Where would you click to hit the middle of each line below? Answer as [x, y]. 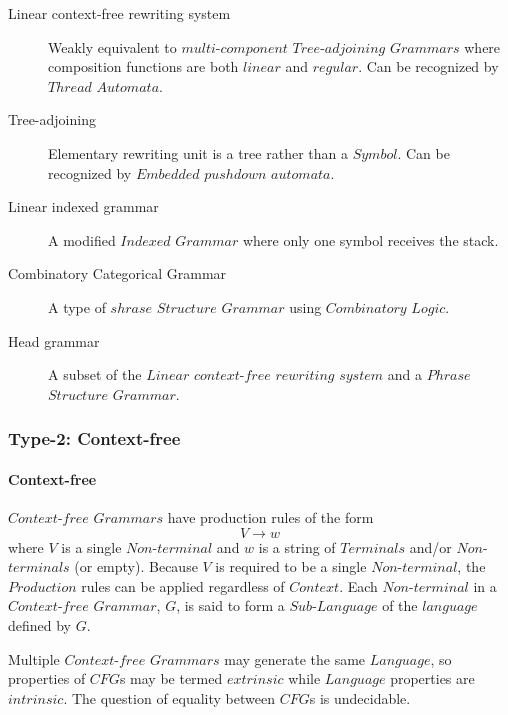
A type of [77, 306]
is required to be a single [291, 566]
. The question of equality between [169, 697]
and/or [430, 546]
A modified [82, 239]
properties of [47, 678]
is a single [91, 546]
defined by [40, 624]
